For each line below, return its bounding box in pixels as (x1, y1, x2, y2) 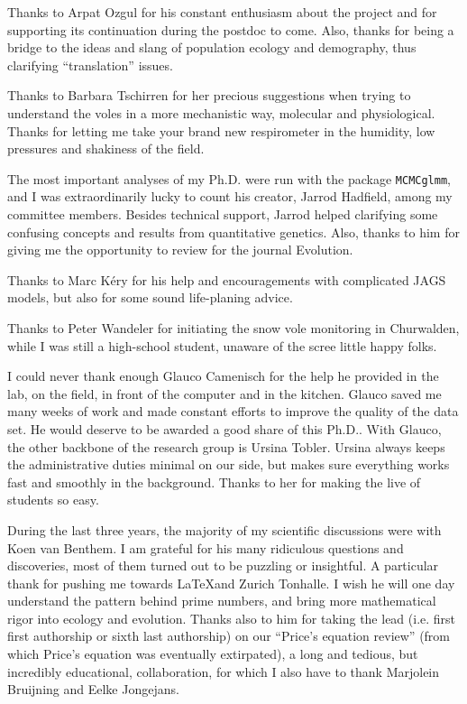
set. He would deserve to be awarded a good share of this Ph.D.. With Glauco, (7, 419, 442, 438)
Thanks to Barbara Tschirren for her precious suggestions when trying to (7, 86, 411, 105)
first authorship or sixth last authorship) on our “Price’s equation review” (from (7, 626, 451, 645)
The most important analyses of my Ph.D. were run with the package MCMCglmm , (7, 169, 452, 188)
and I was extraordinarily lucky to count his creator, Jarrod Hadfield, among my (7, 187, 453, 206)
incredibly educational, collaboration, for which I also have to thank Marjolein (7, 662, 440, 681)
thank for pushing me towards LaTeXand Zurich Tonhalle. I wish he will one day (7, 573, 455, 592)
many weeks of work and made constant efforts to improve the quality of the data (7, 402, 459, 421)
